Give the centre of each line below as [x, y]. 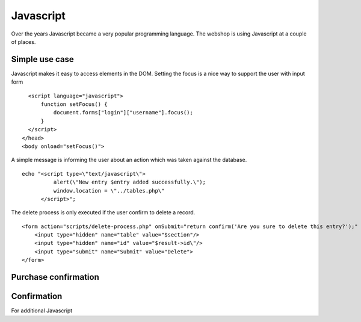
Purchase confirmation [55, 277]
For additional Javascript [42, 311]
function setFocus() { [74, 104]
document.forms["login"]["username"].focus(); [123, 113]
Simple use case [43, 59]
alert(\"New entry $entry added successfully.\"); [129, 182]
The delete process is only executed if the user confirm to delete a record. [103, 212]
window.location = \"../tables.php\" [109, 190]
